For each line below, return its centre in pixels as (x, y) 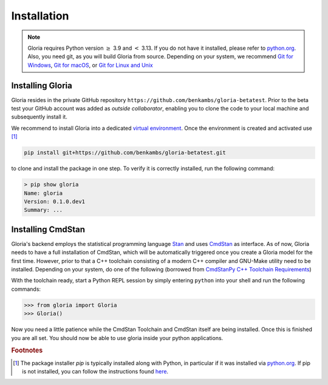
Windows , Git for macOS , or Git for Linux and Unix (90, 65)
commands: (26, 289)
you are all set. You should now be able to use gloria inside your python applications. (117, 338)
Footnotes (27, 350)
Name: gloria (43, 193)
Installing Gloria (42, 85)
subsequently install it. (39, 117)
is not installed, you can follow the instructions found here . (95, 371)
